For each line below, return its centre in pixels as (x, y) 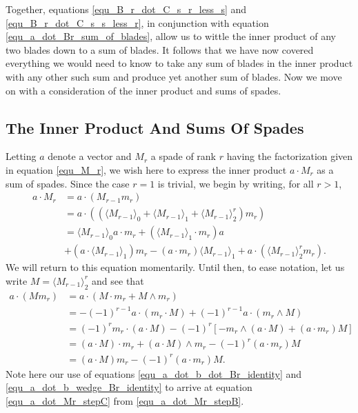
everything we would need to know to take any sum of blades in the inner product (179, 63)
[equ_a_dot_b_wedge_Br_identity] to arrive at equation (129, 387)
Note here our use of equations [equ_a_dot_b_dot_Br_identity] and (154, 373)
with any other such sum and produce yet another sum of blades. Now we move (174, 76)
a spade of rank (183, 156)
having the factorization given (290, 156)
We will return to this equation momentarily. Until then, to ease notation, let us (175, 267)
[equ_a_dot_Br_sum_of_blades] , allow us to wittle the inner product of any (171, 36)
